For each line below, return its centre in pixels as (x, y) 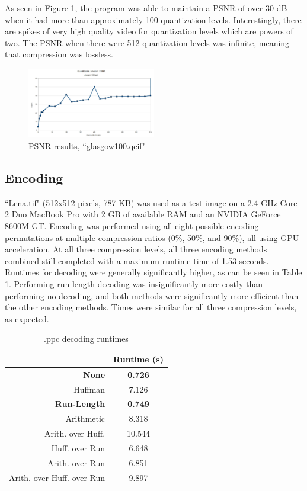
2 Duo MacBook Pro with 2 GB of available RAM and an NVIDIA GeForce (143, 214)
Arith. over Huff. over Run (57, 477)
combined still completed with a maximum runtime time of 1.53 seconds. (137, 260)
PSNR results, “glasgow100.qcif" (87, 146)
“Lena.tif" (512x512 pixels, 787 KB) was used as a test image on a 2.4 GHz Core (151, 202)
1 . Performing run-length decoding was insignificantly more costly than (134, 283)
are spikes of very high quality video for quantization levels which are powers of (149, 31)
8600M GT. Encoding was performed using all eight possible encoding (132, 226)
